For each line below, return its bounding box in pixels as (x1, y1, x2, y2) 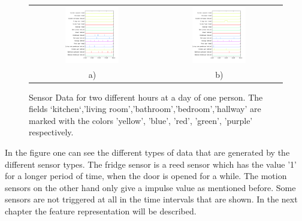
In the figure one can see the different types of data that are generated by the (5, 146, 290, 158)
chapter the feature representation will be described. (5, 204, 197, 217)
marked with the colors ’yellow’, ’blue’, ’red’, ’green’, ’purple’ (29, 114, 253, 126)
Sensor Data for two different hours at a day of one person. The (29, 90, 263, 103)
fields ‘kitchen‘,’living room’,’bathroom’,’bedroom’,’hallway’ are (29, 102, 261, 115)
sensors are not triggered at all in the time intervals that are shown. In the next (5, 193, 298, 205)
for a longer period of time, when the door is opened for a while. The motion (5, 169, 287, 182)
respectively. (29, 126, 74, 138)
